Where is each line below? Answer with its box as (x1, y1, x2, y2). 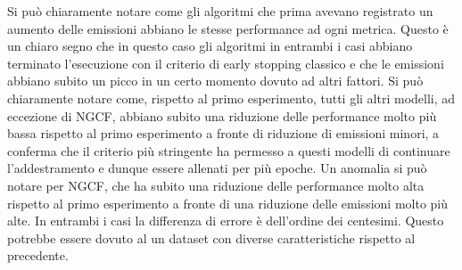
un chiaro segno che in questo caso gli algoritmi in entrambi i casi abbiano (7, 37, 413, 55)
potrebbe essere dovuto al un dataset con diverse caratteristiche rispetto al (7, 228, 416, 247)
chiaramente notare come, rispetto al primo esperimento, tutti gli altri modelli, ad (7, 88, 456, 107)
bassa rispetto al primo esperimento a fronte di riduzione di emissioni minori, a (7, 124, 440, 143)
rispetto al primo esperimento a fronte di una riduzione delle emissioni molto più (7, 193, 449, 212)
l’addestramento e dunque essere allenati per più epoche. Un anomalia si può (7, 159, 427, 177)
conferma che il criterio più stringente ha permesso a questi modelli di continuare (7, 141, 450, 160)
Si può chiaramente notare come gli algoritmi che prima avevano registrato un (7, 2, 433, 20)
